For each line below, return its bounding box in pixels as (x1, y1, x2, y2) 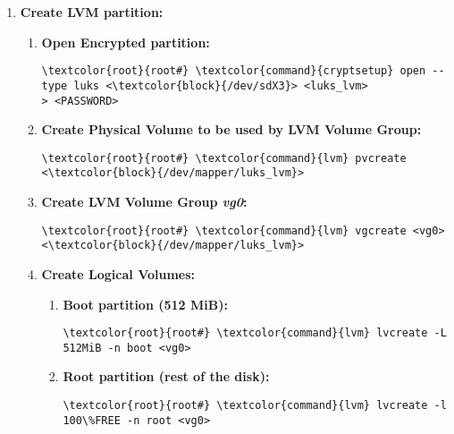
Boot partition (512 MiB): (63, 294, 228, 313)
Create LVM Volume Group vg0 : (41, 192, 248, 211)
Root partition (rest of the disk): (63, 367, 270, 386)
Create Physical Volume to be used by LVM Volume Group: (41, 120, 422, 139)
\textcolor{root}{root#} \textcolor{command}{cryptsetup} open (41, 64, 426, 78)
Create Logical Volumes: (41, 264, 196, 283)
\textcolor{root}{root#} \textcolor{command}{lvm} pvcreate (41, 151, 407, 165)
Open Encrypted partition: (41, 32, 210, 51)
